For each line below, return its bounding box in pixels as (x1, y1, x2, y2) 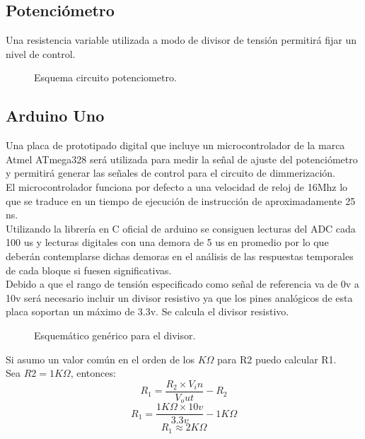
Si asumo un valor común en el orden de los (6, 351, 195, 366)
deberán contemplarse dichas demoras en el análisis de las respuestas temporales (6, 248, 354, 263)
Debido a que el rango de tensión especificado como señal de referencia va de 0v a (6, 276, 359, 291)
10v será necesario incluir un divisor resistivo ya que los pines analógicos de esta (6, 290, 353, 305)
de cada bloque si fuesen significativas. (6, 262, 172, 277)
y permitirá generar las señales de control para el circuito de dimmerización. (6, 165, 336, 180)
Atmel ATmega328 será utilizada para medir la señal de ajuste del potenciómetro (6, 151, 358, 166)
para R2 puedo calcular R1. (217, 351, 337, 366)
